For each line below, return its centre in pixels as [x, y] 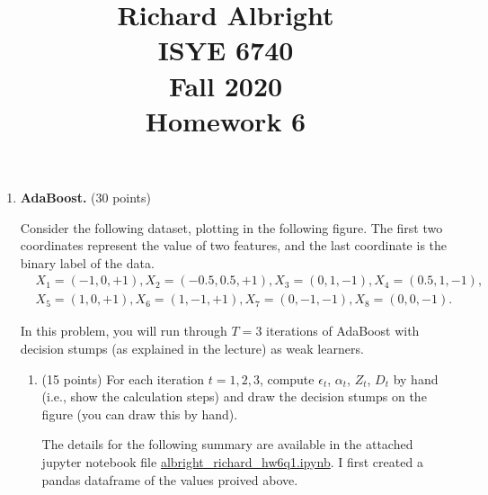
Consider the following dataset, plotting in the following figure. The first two [231, 227]
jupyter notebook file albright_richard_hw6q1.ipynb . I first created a [232, 461]
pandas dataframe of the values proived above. [170, 479]
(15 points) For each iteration [123, 378]
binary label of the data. [87, 262]
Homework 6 [226, 120]
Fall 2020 [226, 85]
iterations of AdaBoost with [343, 331]
